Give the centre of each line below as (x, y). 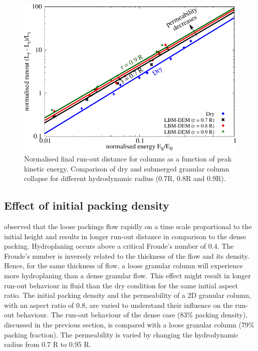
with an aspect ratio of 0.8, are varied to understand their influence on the (118, 305)
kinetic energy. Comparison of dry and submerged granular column (127, 168)
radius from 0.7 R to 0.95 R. (48, 344)
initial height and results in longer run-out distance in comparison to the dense (125, 236)
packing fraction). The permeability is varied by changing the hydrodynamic (121, 334)
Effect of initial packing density (87, 205)
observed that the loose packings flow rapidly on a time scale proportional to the (128, 226)
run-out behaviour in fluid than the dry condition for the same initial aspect (121, 285)
